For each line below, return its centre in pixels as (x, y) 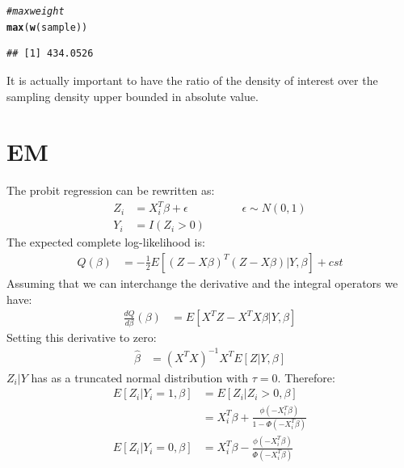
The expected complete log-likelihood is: (106, 242)
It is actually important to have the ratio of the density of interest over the (192, 80)
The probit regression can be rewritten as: (111, 190)
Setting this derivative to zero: (82, 337)
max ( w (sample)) (47, 27)
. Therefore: (306, 377)
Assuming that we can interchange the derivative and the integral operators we (202, 283)
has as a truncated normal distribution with (140, 377)
